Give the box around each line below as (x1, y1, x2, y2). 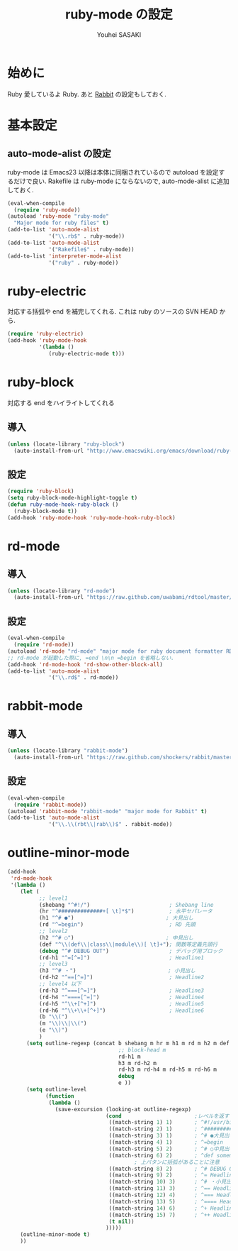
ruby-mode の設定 (64, 6, 174, 23)
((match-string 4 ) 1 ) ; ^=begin (108, 1139, 223, 1146)
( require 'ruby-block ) (7, 487, 74, 495)
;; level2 (38, 927, 69, 935)
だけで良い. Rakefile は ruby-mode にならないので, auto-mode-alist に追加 (13, 177, 230, 185)
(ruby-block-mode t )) (13, 507, 78, 514)
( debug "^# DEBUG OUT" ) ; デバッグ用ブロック (38, 947, 223, 954)
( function (45, 1092, 74, 1100)
